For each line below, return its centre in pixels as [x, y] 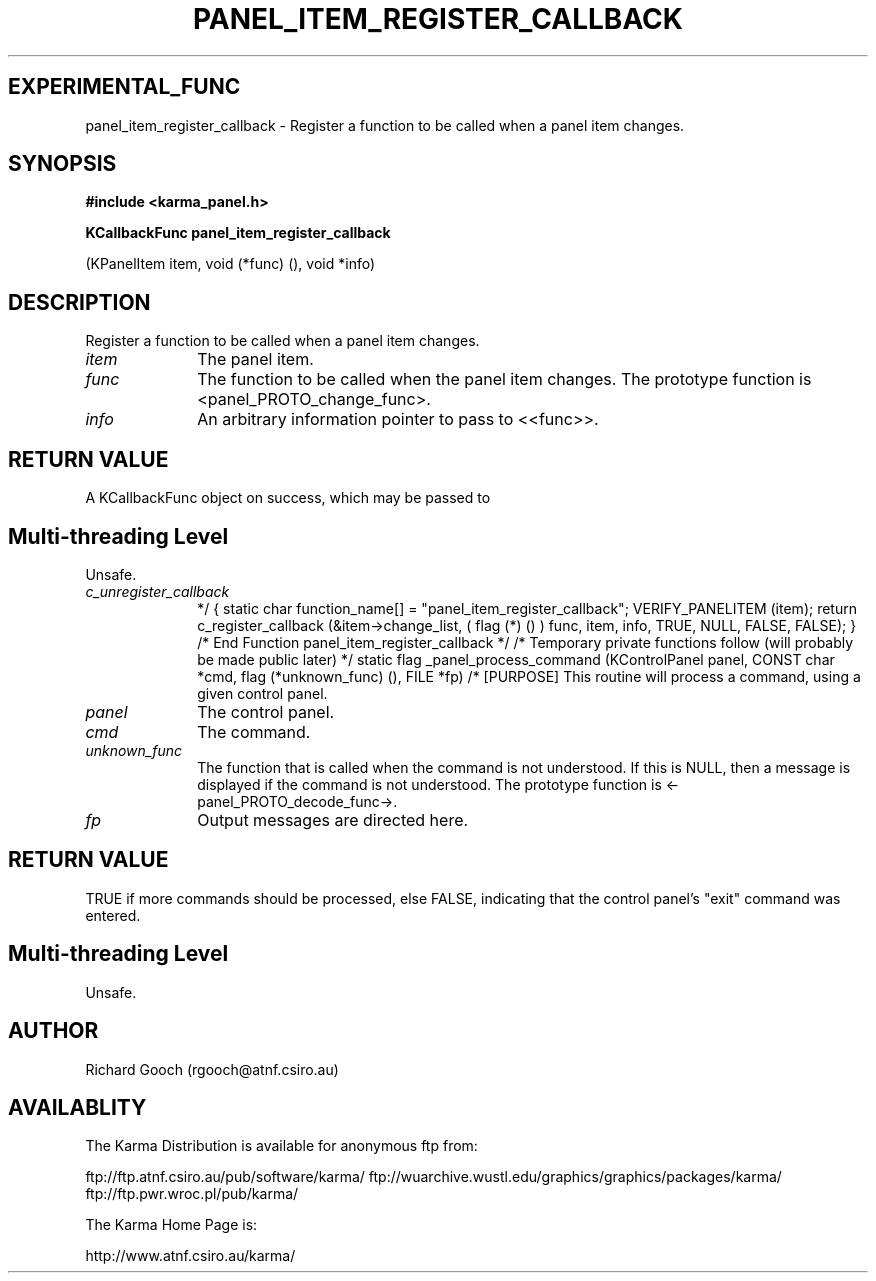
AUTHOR [53, 1031]
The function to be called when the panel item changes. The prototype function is [504, 379]
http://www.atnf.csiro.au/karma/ [190, 1256]
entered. [113, 915]
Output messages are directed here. [333, 819]
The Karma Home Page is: [171, 1225]
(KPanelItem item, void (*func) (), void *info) [230, 264]
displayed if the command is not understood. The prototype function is [429, 784]
